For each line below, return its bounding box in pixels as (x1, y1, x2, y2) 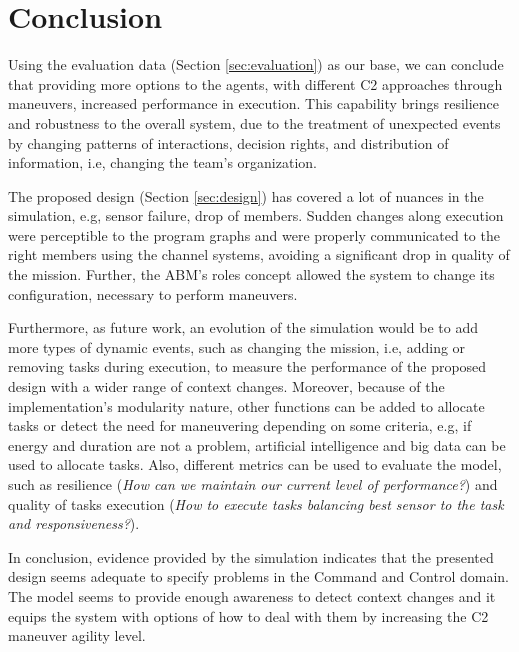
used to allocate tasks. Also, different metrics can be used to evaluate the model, (8, 454, 502, 475)
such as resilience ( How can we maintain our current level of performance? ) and (8, 474, 498, 494)
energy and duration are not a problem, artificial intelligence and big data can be (8, 434, 506, 455)
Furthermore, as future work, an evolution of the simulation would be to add (8, 317, 478, 338)
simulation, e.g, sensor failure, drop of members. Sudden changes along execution (8, 205, 504, 226)
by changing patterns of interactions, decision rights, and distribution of (8, 132, 449, 153)
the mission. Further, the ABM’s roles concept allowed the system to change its (8, 264, 495, 285)
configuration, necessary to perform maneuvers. (8, 283, 298, 304)
